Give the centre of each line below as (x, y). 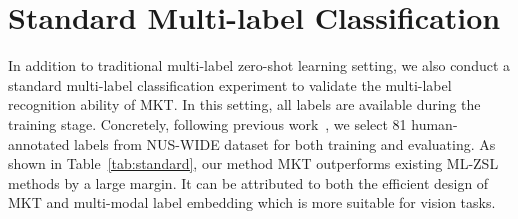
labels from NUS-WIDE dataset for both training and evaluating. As (285, 143)
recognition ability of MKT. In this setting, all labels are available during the (244, 104)
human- (434, 123)
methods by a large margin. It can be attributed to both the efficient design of (248, 182)
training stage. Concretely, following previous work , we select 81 (207, 123)
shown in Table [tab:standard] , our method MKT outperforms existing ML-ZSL (253, 163)
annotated (39, 143)
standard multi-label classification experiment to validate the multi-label (230, 84)
